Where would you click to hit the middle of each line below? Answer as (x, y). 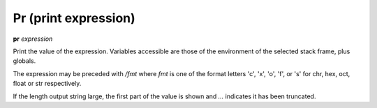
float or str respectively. (47, 84)
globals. (24, 61)
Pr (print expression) (74, 18)
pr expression (33, 39)
